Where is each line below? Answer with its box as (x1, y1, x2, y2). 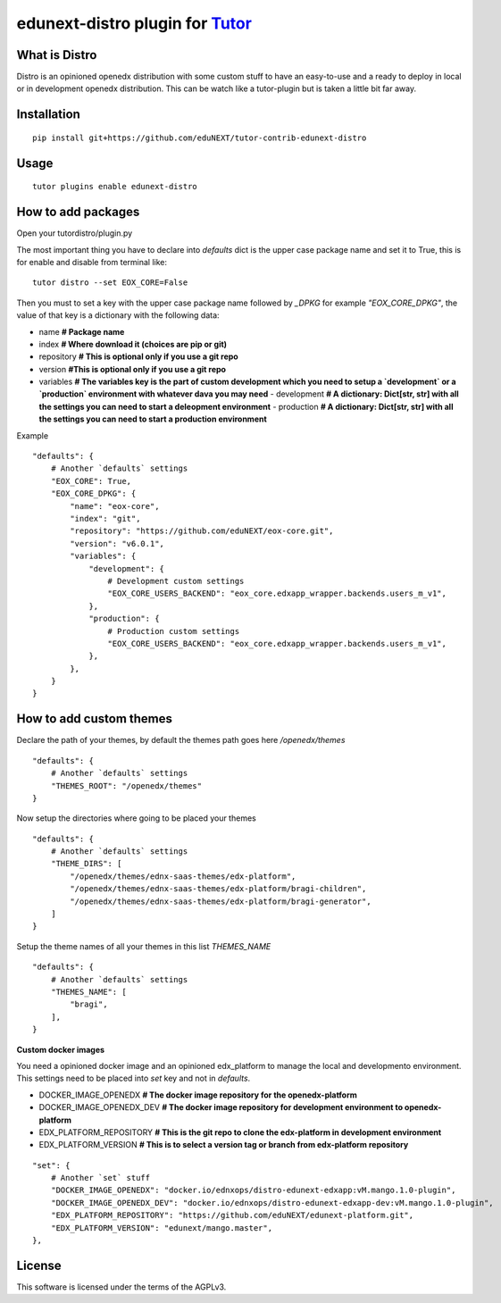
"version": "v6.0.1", (70, 539, 165, 548)
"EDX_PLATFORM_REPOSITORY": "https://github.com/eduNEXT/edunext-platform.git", (50, 1210, 414, 1221)
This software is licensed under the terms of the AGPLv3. (16, 1282, 227, 1292)
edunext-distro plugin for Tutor (16, 13, 252, 33)
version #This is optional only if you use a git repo (38, 363, 227, 374)
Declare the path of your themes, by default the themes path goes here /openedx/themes (16, 735, 346, 746)
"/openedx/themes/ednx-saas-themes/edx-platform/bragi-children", (70, 884, 367, 894)
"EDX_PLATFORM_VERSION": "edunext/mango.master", (50, 1223, 272, 1232)
